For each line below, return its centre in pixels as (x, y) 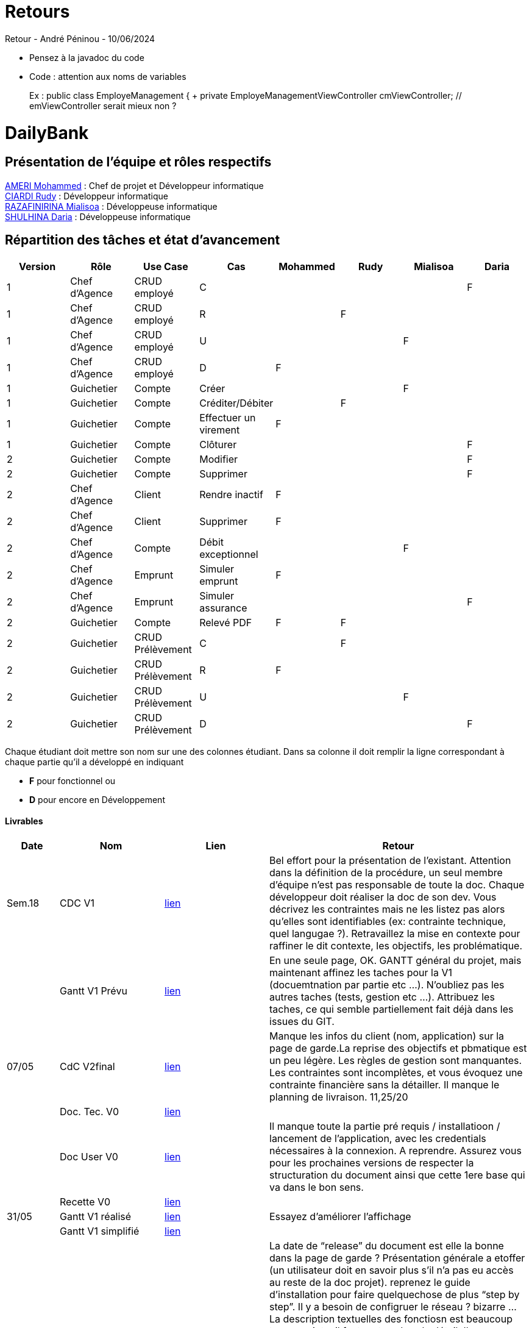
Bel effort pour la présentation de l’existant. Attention (390, 860)
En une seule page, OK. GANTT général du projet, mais (395, 960)
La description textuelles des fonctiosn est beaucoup (391, 1319)
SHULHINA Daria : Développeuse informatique (98, 216)
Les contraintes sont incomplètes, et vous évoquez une (396, 1072)
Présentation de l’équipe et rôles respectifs (138, 162)
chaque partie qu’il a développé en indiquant (94, 762)
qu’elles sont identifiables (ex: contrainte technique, (388, 921)
